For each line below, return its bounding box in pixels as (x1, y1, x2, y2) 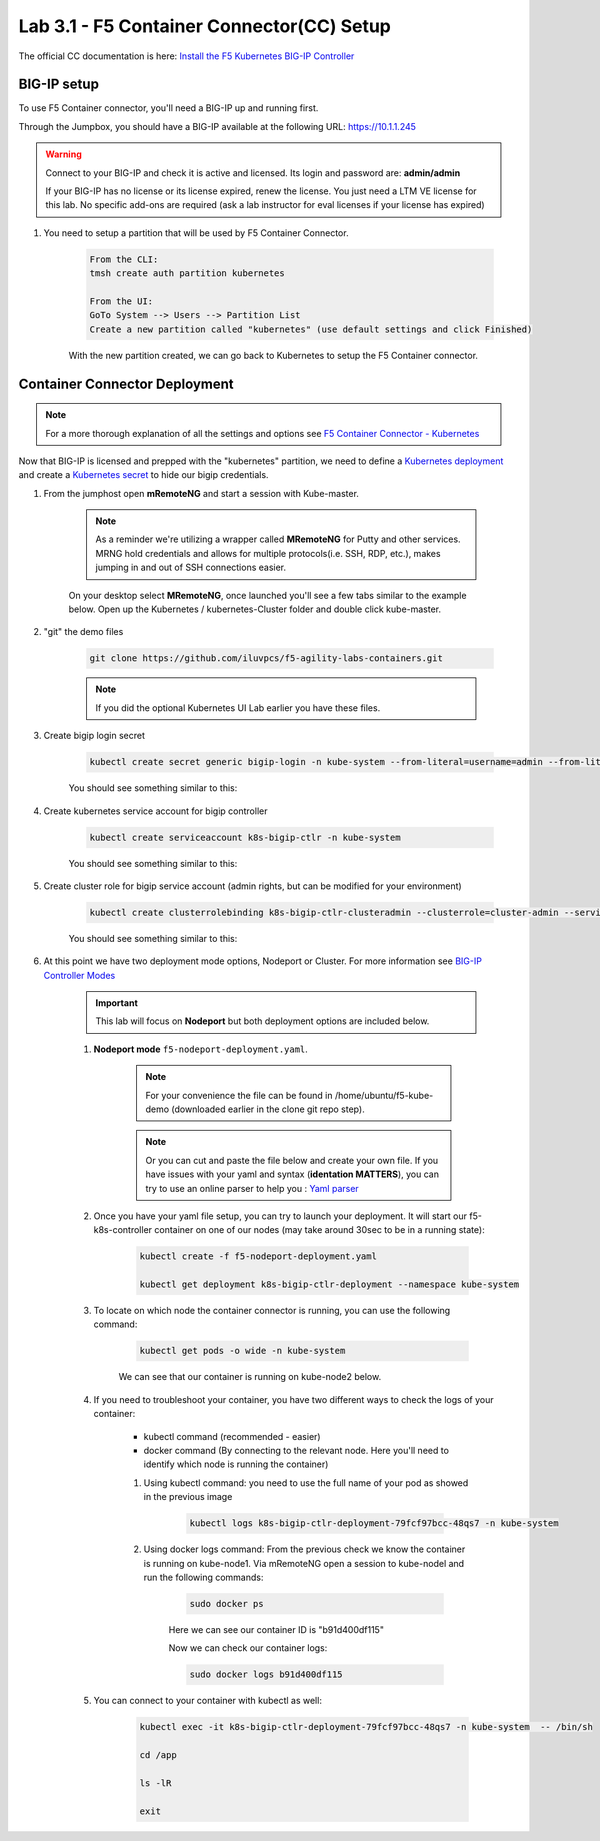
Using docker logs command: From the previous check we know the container (143, 1543, 466, 1555)
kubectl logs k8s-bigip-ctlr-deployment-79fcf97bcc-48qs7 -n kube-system (189, 1518, 559, 1529)
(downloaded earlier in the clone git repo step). (171, 1103, 365, 1115)
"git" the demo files (43, 626, 124, 638)
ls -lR (139, 1777, 172, 1789)
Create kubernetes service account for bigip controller (43, 805, 268, 817)
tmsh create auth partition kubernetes (89, 268, 285, 279)
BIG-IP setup (18, 76, 100, 93)
